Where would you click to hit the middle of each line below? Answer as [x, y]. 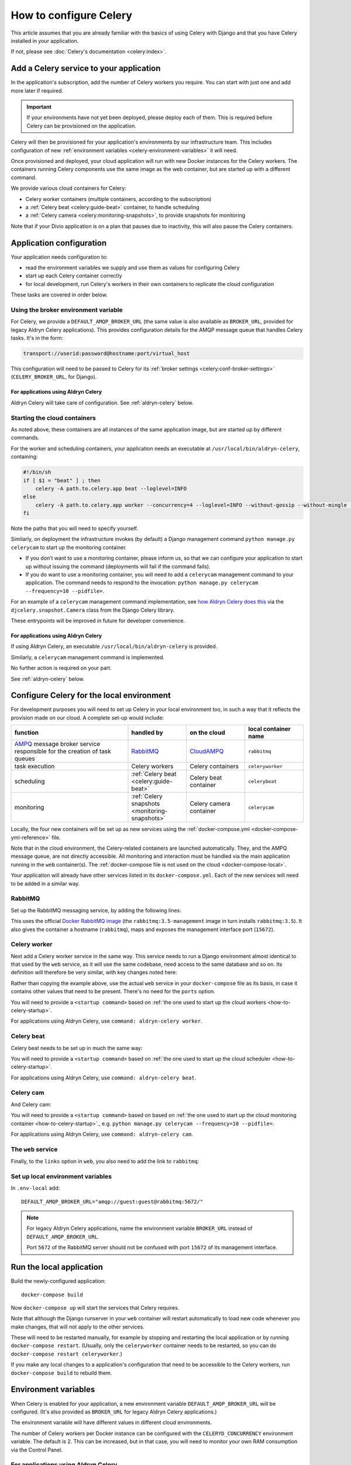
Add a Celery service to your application [86, 68]
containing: [24, 456]
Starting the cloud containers [53, 418]
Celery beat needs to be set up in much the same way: [77, 1048]
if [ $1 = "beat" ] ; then [62, 480]
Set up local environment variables [61, 1176]
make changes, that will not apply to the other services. [78, 1327]
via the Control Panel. [37, 1450]
